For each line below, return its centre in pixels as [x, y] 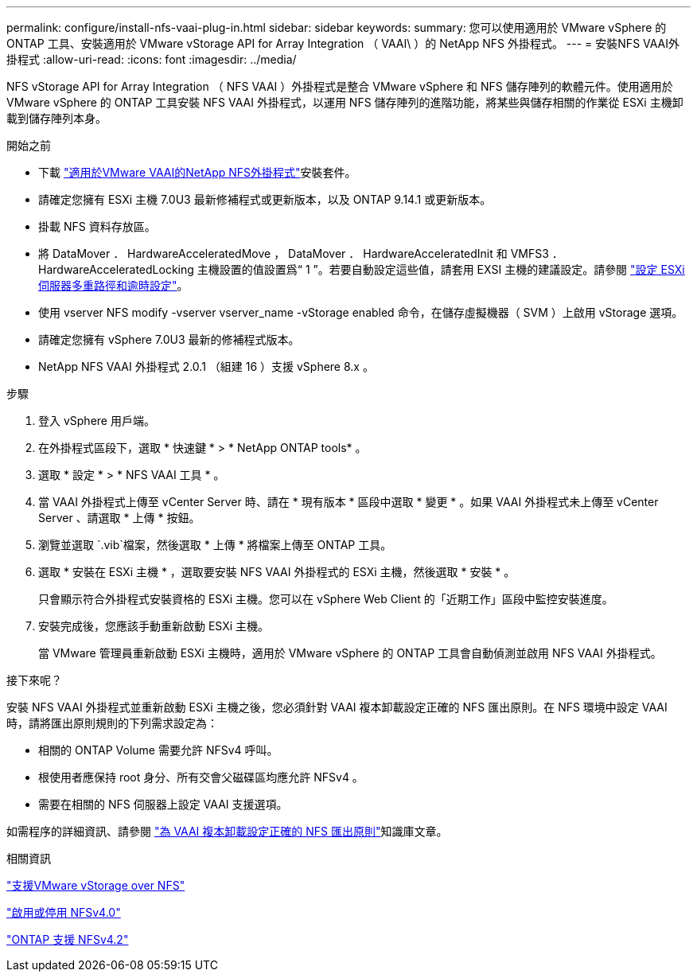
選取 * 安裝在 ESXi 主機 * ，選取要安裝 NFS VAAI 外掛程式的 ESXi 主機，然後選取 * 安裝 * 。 [277, 572]
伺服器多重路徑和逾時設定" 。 [113, 285]
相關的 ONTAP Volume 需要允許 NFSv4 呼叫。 [158, 750]
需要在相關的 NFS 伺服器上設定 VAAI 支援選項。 [163, 804]
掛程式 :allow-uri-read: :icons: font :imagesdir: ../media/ [152, 59]
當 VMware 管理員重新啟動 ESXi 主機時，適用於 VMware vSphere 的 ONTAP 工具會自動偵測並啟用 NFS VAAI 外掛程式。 [350, 653]
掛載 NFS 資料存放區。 [97, 226]
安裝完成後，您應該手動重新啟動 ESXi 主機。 [154, 626]
